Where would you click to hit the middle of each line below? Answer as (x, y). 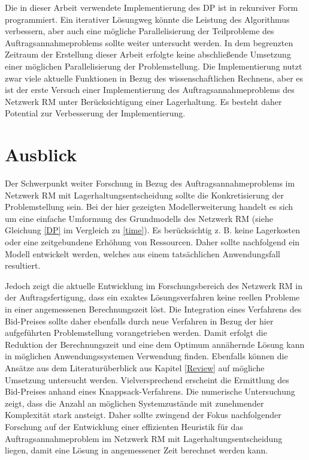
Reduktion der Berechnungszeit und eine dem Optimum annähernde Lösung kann (155, 344)
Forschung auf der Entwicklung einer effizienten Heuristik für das (124, 426)
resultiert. (23, 265)
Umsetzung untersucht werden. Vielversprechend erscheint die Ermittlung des (147, 379)
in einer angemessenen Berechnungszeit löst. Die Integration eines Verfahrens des (153, 309)
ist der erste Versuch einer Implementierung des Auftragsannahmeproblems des (150, 90)
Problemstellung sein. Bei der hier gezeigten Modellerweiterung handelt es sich (149, 207)
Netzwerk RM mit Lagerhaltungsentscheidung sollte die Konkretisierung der (145, 195)
